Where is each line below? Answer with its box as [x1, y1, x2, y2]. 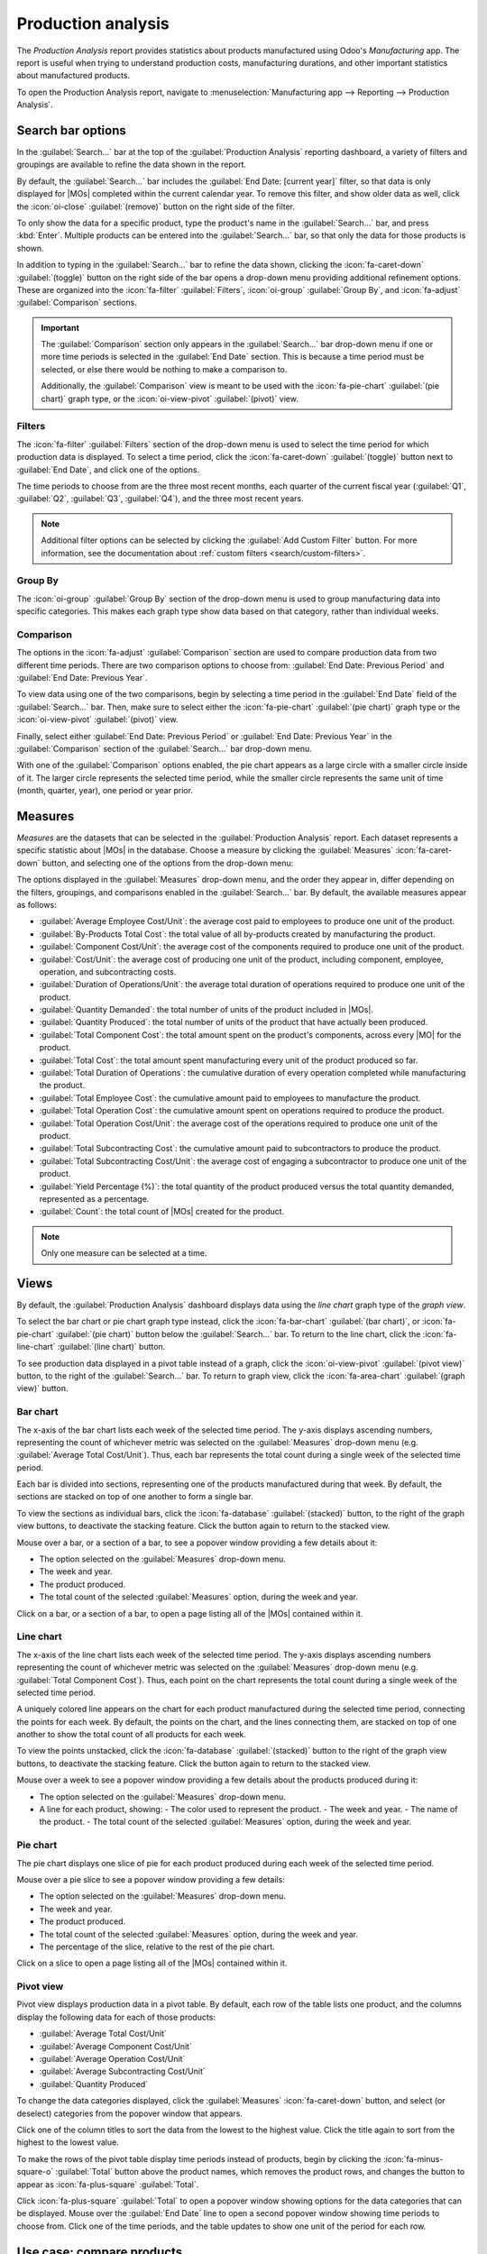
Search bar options [16, 123, 126, 138]
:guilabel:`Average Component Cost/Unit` [39, 2040, 193, 2051]
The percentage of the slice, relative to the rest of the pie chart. [39, 1941, 275, 1952]
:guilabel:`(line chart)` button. [57, 1342, 166, 1352]
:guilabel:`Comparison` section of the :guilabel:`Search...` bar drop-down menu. [16, 743, 312, 754]
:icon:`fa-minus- [383, 2153, 444, 2164]
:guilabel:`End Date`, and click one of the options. [16, 464, 200, 475]
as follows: [16, 899, 58, 910]
